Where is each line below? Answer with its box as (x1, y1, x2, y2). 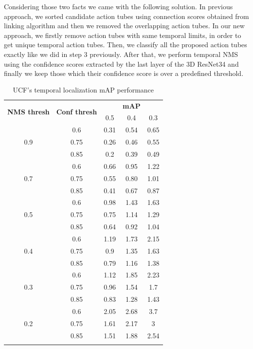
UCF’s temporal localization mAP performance (13, 84, 154, 94)
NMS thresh (7, 107, 50, 117)
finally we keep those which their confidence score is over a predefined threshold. (4, 68, 244, 78)
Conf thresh (56, 107, 97, 117)
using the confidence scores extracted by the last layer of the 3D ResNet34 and (4, 58, 239, 69)
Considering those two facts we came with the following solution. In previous (4, 1, 233, 11)
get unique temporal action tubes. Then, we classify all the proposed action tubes (4, 39, 247, 50)
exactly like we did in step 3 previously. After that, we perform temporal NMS (4, 49, 238, 59)
